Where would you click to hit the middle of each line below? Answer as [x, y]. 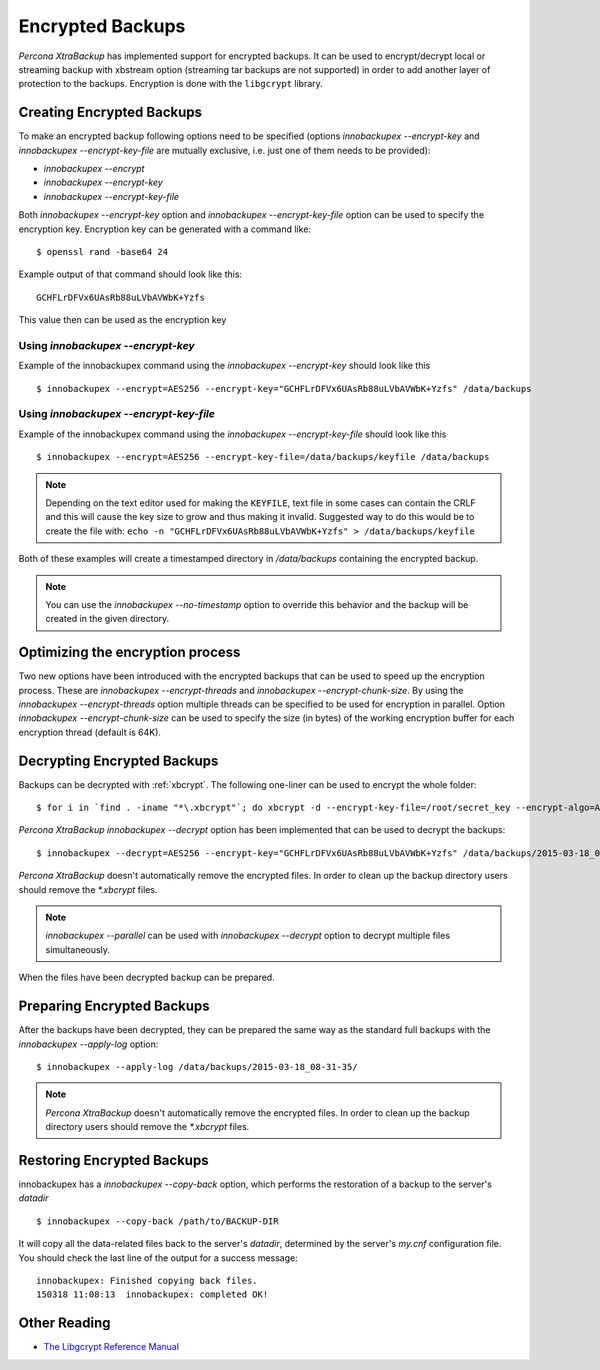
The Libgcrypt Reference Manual [111, 1347]
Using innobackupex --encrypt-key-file [116, 414]
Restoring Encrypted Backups [113, 1160]
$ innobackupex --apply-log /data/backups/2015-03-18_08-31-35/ [197, 1066]
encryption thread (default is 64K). [90, 732]
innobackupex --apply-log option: [88, 1044]
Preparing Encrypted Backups [114, 1006]
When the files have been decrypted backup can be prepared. [146, 977]
